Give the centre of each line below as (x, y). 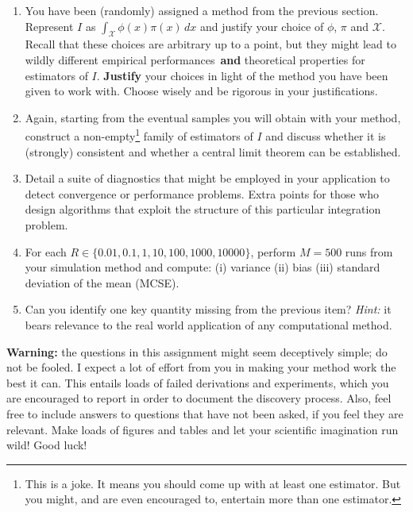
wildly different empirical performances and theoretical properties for (195, 59)
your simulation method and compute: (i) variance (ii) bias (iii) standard (203, 267)
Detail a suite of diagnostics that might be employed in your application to (207, 178)
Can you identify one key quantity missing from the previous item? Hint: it (208, 309)
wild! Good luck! (47, 445)
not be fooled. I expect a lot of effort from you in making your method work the (201, 367)
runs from (369, 251)
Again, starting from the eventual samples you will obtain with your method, (213, 117)
